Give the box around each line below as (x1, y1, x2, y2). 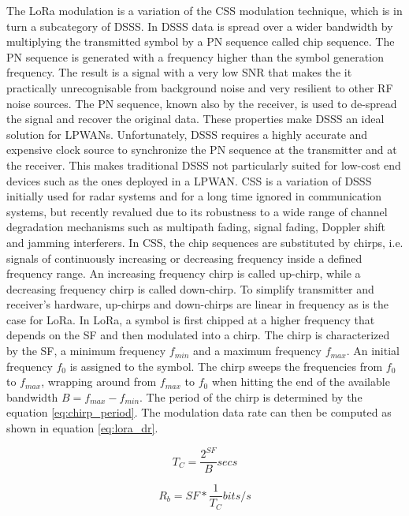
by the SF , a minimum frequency (6, 342, 166, 359)
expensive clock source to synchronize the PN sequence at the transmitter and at (6, 141, 397, 158)
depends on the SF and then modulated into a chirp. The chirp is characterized (6, 327, 390, 343)
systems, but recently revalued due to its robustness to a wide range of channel (6, 203, 388, 219)
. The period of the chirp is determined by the (139, 388, 363, 405)
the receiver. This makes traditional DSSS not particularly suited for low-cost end (6, 156, 401, 173)
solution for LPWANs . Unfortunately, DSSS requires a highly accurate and (6, 125, 368, 142)
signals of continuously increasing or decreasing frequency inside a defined (6, 249, 363, 266)
